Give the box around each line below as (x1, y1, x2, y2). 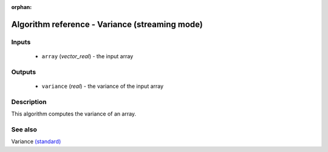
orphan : (11, 4, 32, 10)
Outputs (11, 67, 36, 76)
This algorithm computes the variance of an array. (11, 110, 137, 117)
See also (11, 125, 38, 133)
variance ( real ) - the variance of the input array (41, 82, 164, 90)
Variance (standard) (11, 138, 61, 145)
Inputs (11, 38, 31, 46)
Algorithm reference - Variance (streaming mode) (11, 19, 203, 30)
